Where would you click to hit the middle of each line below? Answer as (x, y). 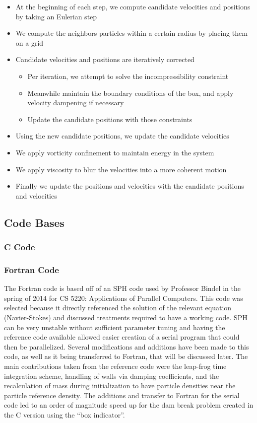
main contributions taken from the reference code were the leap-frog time (115, 366)
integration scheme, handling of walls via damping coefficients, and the (112, 376)
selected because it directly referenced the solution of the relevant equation (118, 308)
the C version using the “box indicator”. (64, 414)
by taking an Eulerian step (56, 16)
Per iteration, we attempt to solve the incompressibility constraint (128, 76)
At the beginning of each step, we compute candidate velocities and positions (133, 6)
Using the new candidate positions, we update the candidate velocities (122, 136)
